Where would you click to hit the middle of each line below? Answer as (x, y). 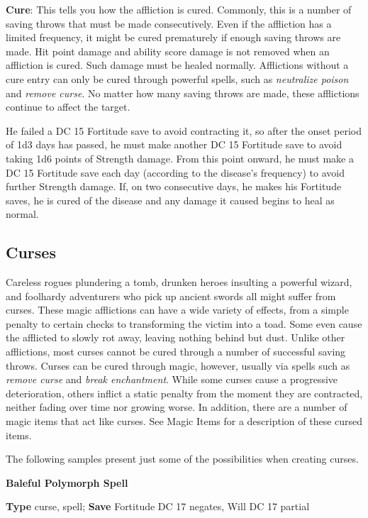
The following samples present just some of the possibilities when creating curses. (182, 459)
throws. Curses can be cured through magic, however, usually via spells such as (178, 365)
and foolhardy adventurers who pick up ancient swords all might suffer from (171, 296)
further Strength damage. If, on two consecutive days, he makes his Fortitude (174, 186)
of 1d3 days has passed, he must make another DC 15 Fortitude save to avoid (174, 144)
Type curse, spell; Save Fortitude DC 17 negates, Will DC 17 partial (158, 506)
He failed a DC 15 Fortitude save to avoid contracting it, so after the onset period (184, 130)
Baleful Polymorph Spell (67, 482)
